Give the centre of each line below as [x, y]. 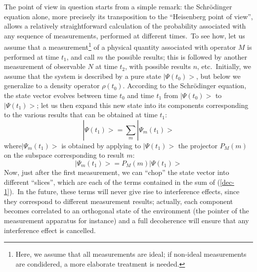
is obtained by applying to [101, 145]
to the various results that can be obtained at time [81, 115]
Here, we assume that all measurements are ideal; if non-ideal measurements [131, 254]
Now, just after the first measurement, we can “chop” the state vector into [117, 172]
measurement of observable [45, 66]
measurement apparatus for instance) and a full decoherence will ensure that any [127, 220]
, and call [81, 56]
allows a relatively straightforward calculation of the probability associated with [125, 26]
